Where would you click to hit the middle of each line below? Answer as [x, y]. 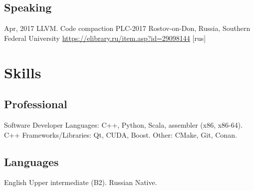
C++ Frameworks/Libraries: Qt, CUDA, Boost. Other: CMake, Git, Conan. [121, 134]
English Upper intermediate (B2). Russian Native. [81, 182]
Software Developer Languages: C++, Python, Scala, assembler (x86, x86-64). [124, 124]
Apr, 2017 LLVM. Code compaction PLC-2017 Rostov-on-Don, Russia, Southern [127, 28]
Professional [36, 104]
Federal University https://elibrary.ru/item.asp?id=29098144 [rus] [105, 38]
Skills [23, 72]
